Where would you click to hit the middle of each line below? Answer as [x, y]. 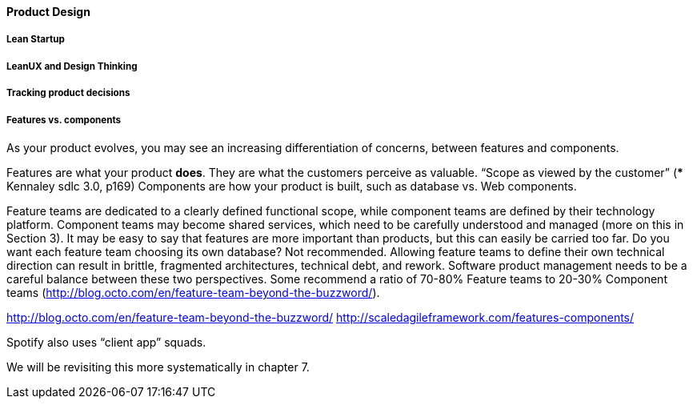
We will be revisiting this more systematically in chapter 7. [158, 367]
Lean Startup [36, 40]
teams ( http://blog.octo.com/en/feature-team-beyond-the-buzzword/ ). [193, 292]
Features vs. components [64, 120]
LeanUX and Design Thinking [72, 66]
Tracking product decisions [68, 93]
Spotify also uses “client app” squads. [106, 342]
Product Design [48, 12]
